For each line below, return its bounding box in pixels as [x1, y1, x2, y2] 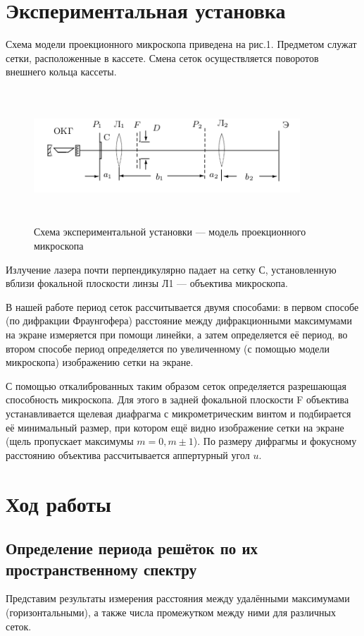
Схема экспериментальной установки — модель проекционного [34, 224, 306, 239]
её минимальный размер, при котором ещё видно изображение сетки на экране [6, 420, 344, 434]
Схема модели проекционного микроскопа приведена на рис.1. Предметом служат [6, 37, 357, 51]
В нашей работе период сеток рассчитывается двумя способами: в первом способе [6, 299, 359, 314]
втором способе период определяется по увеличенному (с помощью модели [6, 341, 330, 355]
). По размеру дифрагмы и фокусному [193, 434, 357, 448]
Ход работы [6, 489, 111, 518]
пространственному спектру [6, 558, 197, 580]
